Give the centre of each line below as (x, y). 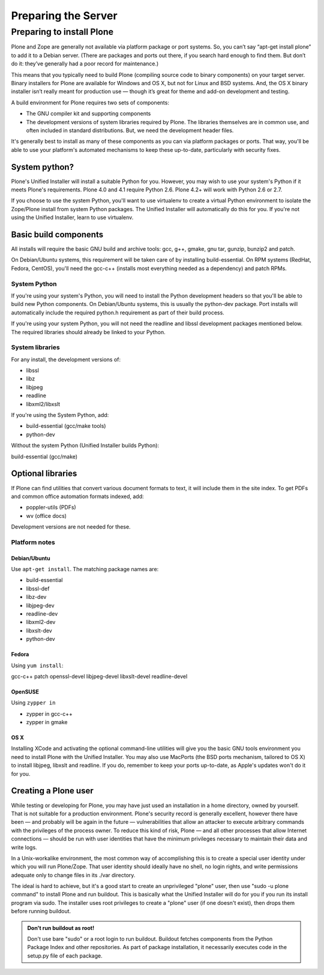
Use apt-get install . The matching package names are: (85, 569)
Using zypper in (33, 703)
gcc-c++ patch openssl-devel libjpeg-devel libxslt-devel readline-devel (99, 676)
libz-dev (36, 597)
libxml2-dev (41, 622)
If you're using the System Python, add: (60, 415)
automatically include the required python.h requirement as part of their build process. (118, 313)
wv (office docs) (46, 515)
